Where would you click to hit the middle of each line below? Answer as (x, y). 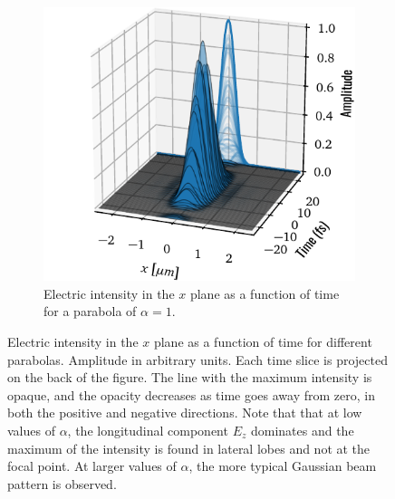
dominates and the (302, 430)
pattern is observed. (62, 483)
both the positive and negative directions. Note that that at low (185, 413)
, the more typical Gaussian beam (283, 466)
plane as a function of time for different (263, 341)
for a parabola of (90, 311)
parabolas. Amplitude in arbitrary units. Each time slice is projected (197, 359)
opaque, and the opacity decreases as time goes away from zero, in (191, 394)
